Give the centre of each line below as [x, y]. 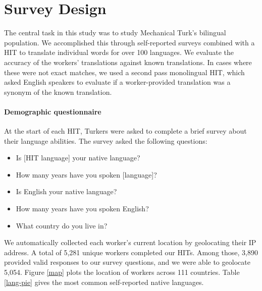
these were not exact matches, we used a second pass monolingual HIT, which [124, 72]
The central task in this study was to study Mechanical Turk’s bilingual [115, 33]
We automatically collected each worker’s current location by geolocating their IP [130, 242]
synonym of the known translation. [58, 92]
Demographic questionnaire [53, 111]
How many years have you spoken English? [82, 209]
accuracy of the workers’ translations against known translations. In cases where [128, 62]
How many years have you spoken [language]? [86, 174]
